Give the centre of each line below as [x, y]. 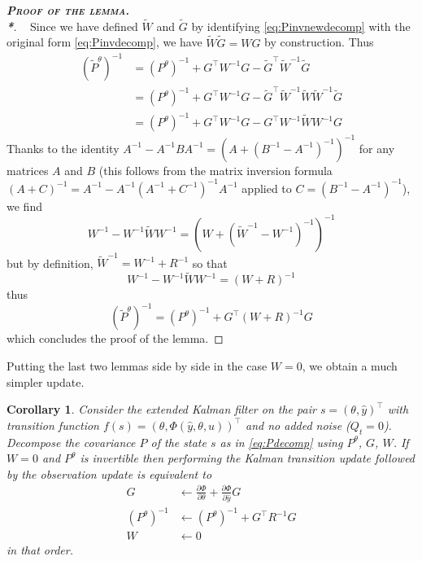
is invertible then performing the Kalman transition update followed [248, 458]
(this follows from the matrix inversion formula [215, 170]
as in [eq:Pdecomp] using [281, 442]
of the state [178, 442]
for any [377, 148]
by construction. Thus [319, 42]
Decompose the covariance [71, 442]
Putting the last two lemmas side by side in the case [137, 365]
